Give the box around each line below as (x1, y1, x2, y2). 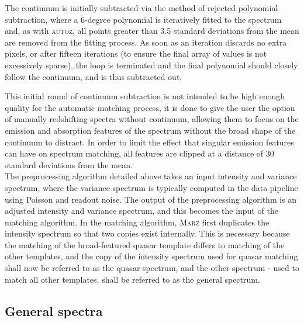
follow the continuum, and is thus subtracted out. (5, 70, 182, 82)
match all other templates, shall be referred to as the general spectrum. (5, 273, 260, 285)
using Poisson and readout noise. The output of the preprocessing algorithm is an (5, 193, 297, 205)
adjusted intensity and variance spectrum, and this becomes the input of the (5, 204, 278, 217)
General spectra (5, 301, 103, 319)
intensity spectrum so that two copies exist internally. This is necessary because (5, 227, 290, 239)
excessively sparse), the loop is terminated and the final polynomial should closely (5, 58, 298, 71)
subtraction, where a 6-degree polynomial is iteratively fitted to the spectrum (5, 13, 282, 25)
